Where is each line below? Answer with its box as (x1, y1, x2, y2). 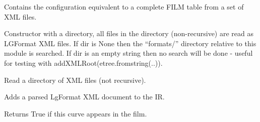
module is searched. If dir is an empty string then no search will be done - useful (4, 48, 253, 58)
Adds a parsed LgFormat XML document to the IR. (4, 91, 165, 102)
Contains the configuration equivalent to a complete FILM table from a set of (4, 2, 244, 12)
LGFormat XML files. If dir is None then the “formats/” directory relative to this (4, 38, 256, 48)
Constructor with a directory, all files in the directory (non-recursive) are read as (4, 28, 253, 39)
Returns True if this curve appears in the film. (4, 108, 147, 118)
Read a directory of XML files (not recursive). (4, 74, 146, 85)
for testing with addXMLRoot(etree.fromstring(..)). (4, 57, 163, 68)
